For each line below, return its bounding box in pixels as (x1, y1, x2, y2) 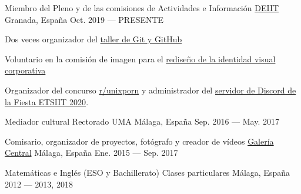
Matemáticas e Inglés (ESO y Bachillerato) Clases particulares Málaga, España (5, 166, 290, 178)
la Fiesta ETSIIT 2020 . (5, 95, 89, 108)
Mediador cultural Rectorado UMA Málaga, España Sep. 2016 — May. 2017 (5, 115, 279, 128)
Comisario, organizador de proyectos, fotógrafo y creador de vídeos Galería (5, 135, 274, 147)
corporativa (5, 64, 46, 76)
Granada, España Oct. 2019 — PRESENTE (5, 13, 164, 25)
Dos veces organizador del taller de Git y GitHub (5, 33, 182, 45)
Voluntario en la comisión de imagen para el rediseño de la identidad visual (5, 52, 276, 65)
